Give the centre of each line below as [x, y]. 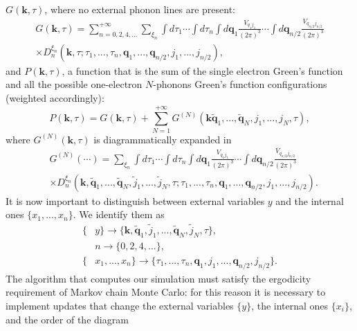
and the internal [310, 200]
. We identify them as [119, 214]
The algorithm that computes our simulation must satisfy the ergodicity [158, 278]
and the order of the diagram [67, 319]
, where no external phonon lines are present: [140, 9]
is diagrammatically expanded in [163, 139]
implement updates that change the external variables [120, 305]
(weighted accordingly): [55, 98]
